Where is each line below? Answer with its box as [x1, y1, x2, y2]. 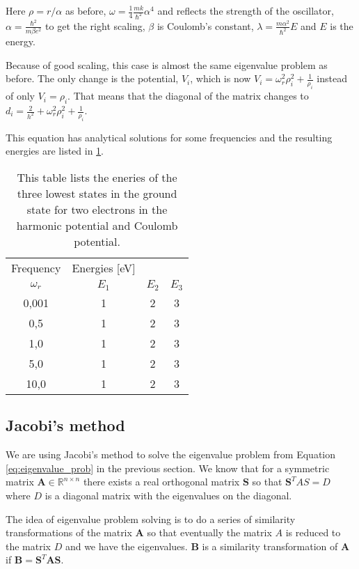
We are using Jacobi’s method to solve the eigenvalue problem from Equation [6, 447, 336, 462]
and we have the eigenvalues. [65, 538, 188, 553]
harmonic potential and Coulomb [16, 217, 178, 233]
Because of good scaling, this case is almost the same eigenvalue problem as [6, 57, 328, 72]
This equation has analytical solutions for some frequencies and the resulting [6, 130, 333, 144]
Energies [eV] [72, 260, 136, 276]
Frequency [11, 260, 61, 276]
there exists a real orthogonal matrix [83, 474, 240, 489]
